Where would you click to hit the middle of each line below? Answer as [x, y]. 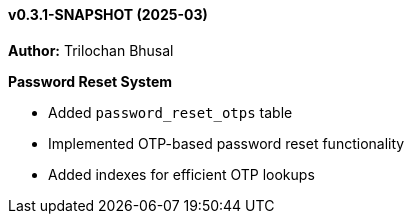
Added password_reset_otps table [170, 112]
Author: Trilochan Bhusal [91, 50]
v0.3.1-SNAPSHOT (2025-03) [108, 14]
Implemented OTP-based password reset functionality [226, 143]
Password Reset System [90, 81]
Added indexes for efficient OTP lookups [181, 174]
